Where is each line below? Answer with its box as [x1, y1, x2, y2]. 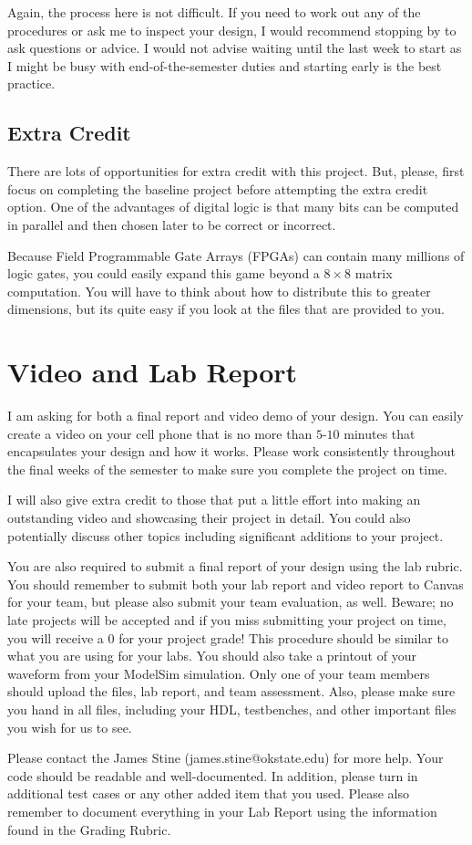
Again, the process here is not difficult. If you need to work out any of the [7, 3, 421, 21]
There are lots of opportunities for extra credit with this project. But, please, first [7, 162, 465, 181]
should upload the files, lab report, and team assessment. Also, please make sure [7, 682, 456, 701]
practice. [7, 74, 56, 93]
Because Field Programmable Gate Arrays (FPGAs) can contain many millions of [7, 245, 465, 265]
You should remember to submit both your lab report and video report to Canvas [7, 574, 464, 593]
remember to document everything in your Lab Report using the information [7, 801, 437, 820]
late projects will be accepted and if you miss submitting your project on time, [7, 610, 446, 629]
